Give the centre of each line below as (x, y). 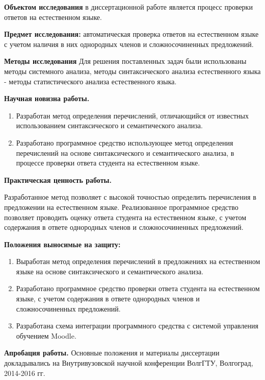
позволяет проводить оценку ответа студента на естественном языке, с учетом (125, 217)
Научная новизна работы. (47, 98)
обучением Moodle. (46, 335)
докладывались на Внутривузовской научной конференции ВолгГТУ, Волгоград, (129, 363)
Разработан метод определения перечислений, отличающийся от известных (132, 115)
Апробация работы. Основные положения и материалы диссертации (112, 353)
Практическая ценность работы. (58, 180)
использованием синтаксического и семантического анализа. (109, 125)
